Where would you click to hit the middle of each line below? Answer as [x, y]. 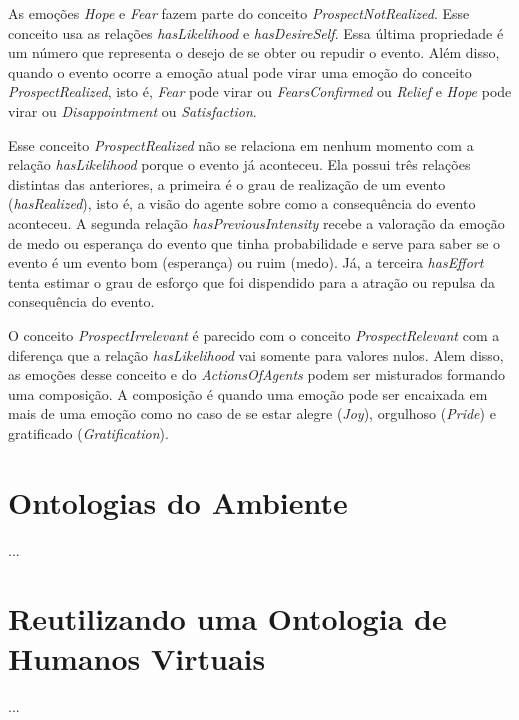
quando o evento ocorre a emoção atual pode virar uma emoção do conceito [240, 71]
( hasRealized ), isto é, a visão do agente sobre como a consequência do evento [242, 203]
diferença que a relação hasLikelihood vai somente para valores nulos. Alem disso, [256, 354]
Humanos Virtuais [137, 657]
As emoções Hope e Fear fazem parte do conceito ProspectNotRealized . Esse [239, 13]
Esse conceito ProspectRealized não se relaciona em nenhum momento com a [241, 144]
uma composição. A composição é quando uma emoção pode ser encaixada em [248, 393]
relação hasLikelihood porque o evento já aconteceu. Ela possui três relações [239, 164]
